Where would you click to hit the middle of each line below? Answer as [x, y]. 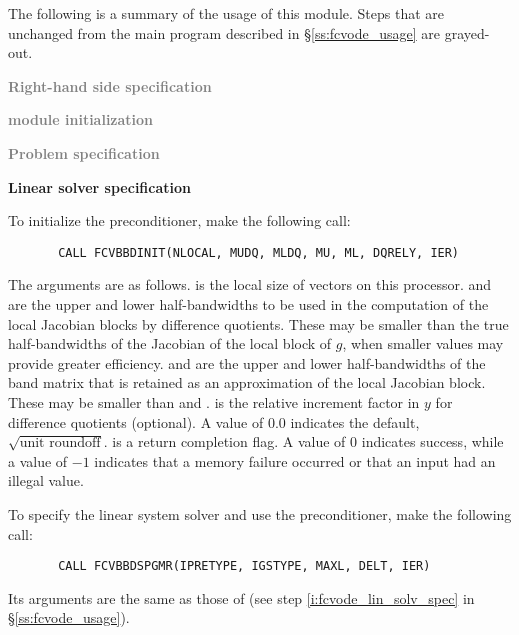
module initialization [81, 119]
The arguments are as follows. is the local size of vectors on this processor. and [250, 284]
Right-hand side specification [110, 85]
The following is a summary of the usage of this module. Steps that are [226, 13]
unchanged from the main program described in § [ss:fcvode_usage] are [224, 32]
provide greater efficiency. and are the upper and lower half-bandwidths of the [247, 362]
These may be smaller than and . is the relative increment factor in [214, 401]
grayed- [467, 32]
